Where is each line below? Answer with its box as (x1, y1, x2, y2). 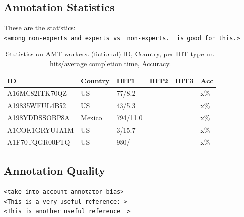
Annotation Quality (4, 163, 106, 178)
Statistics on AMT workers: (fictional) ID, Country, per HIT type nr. (6, 49, 215, 59)
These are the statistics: (4, 23, 76, 33)
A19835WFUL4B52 (7, 100, 66, 110)
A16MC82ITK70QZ (7, 88, 67, 98)
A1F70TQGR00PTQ (7, 136, 70, 147)
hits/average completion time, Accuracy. (50, 58, 171, 69)
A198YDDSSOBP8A (7, 112, 70, 123)
